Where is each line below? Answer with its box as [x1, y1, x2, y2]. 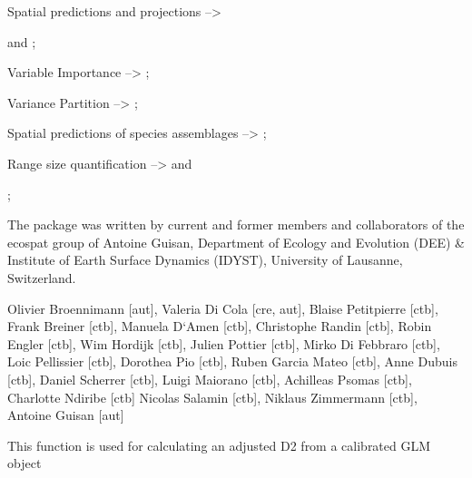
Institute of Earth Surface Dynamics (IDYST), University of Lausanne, [7, 250, 403, 269]
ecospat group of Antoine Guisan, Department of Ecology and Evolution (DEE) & [7, 232, 465, 251]
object [7, 454, 42, 473]
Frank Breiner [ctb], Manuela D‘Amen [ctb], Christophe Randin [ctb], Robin [7, 317, 432, 336]
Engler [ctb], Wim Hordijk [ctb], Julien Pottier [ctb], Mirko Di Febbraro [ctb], [7, 334, 440, 353]
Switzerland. [7, 268, 76, 287]
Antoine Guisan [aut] [7, 405, 124, 424]
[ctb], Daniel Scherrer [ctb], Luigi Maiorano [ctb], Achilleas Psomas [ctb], [7, 369, 412, 388]
